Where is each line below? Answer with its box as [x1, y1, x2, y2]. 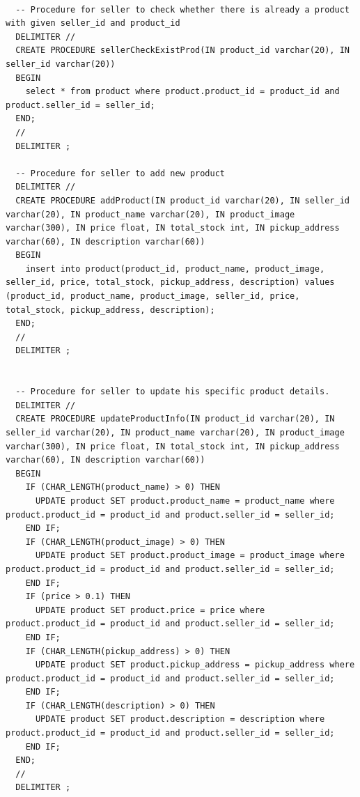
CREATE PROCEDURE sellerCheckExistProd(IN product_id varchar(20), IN [15, 45, 350, 56]
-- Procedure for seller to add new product [15, 168, 225, 178]
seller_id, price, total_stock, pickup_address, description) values [6, 277, 335, 288]
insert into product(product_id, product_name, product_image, [25, 263, 325, 274]
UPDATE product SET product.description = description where [35, 714, 325, 725]
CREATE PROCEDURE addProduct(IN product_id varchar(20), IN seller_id [15, 195, 350, 206]
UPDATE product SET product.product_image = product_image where [35, 550, 345, 561]
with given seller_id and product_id [6, 18, 180, 29]
